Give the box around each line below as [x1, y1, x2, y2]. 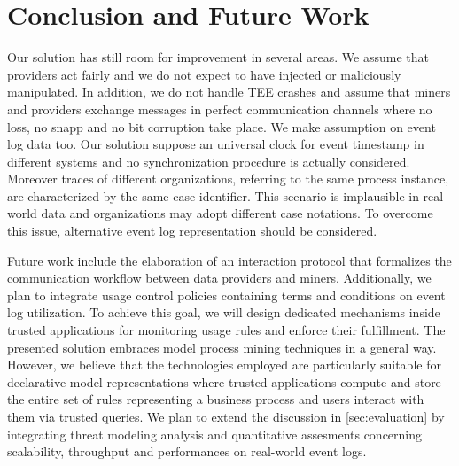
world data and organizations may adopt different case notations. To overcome [7, 204, 433, 222]
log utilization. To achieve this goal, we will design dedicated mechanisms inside [7, 303, 440, 322]
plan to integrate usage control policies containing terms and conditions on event [7, 285, 446, 304]
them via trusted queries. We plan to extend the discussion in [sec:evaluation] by [7, 408, 445, 425]
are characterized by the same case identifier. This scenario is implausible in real [7, 186, 444, 205]
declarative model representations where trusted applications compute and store [7, 372, 441, 391]
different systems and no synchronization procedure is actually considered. [7, 151, 410, 170]
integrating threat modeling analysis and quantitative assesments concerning [7, 424, 423, 443]
